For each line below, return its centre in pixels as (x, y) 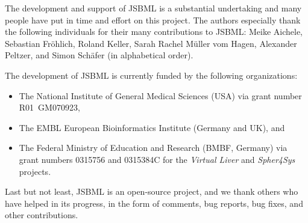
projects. (35, 171)
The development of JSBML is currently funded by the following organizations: (151, 75)
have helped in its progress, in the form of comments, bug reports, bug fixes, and (154, 203)
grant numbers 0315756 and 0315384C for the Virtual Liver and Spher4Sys (157, 159)
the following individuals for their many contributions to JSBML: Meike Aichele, (154, 32)
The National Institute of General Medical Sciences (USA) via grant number (160, 95)
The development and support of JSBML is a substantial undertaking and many (153, 8)
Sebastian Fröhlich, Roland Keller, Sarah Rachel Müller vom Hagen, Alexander (151, 43)
